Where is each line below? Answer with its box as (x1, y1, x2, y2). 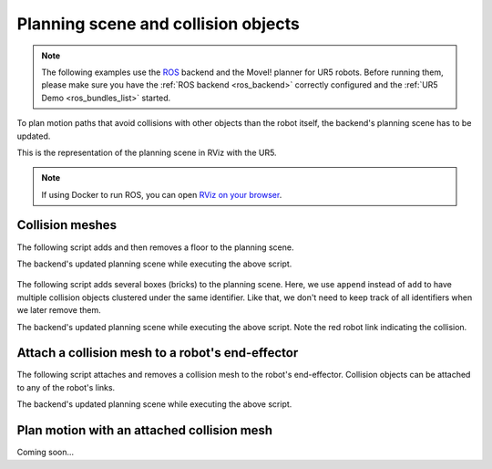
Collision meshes (16, 217, 118, 233)
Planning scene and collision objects (16, 14, 300, 34)
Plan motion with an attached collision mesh (16, 422, 273, 438)
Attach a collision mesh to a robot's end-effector (16, 345, 299, 360)
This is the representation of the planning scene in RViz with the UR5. (16, 147, 277, 158)
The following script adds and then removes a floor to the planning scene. (16, 242, 294, 253)
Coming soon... (16, 447, 75, 458)
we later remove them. (16, 305, 101, 316)
